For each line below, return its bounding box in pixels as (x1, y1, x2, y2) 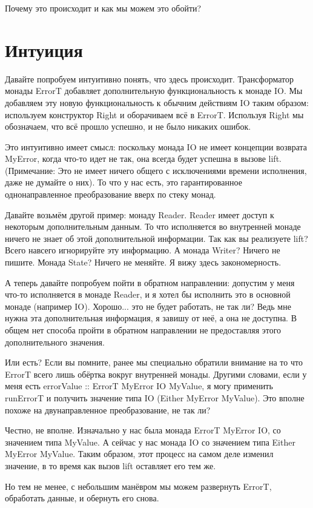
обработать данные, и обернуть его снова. (5, 492, 159, 504)
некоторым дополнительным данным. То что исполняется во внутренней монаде (5, 220, 301, 233)
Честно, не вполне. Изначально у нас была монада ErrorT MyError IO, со (5, 424, 281, 436)
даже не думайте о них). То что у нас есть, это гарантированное (5, 176, 242, 189)
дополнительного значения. (5, 335, 105, 348)
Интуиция (5, 37, 83, 62)
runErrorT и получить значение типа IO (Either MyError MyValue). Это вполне (5, 391, 305, 404)
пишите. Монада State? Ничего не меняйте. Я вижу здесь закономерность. (5, 256, 282, 269)
